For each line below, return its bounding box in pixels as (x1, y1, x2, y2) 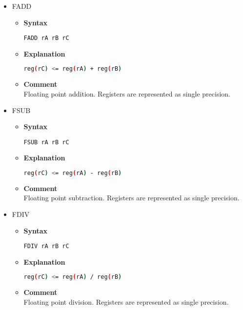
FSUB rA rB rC (23, 138, 69, 146)
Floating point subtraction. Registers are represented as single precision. (23, 193, 240, 203)
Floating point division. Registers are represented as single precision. (23, 296, 229, 307)
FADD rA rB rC (23, 35, 69, 42)
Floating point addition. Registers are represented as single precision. (23, 88, 230, 98)
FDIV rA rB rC (23, 243, 69, 250)
